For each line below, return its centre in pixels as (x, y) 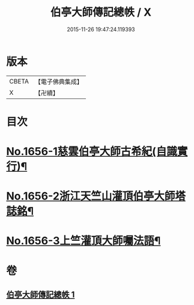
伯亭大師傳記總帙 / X (101, 12)
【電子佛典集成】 (59, 82)
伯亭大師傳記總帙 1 (41, 295)
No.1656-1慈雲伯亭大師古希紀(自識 (92, 152)
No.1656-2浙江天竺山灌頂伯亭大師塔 (96, 196)
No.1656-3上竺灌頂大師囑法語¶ (83, 241)
